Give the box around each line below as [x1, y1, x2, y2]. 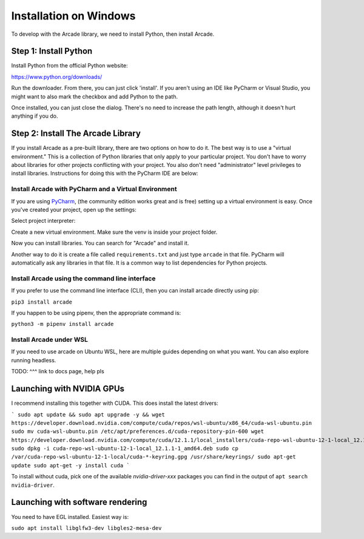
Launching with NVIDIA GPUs [11, 384, 124, 394]
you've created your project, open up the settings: [11, 206, 136, 214]
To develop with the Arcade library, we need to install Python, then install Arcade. [11, 30, 215, 38]
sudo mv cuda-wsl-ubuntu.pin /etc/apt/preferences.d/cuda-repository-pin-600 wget [11, 428, 264, 435]
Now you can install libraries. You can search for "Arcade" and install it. [11, 240, 189, 247]
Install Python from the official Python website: [11, 62, 128, 69]
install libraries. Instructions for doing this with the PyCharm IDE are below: [11, 170, 198, 177]
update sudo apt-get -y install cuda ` [11, 462, 130, 469]
